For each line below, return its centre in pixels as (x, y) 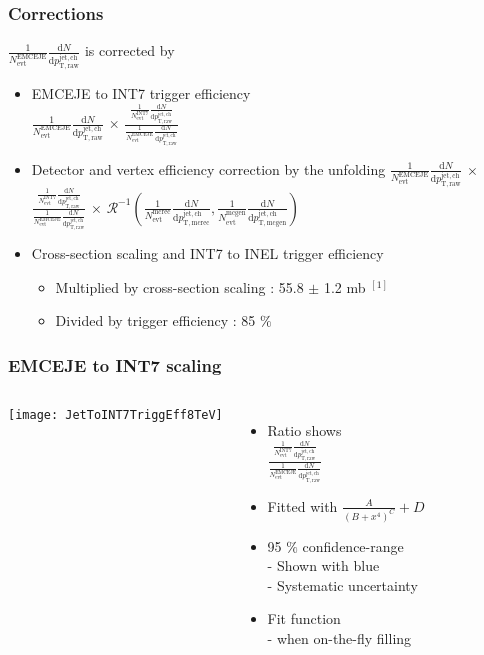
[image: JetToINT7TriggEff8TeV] (115, 415)
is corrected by (129, 50)
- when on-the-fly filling (339, 637)
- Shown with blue (323, 565)
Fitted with (302, 505)
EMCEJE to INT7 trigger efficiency (141, 93)
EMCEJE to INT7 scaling (115, 364)
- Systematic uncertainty (342, 584)
